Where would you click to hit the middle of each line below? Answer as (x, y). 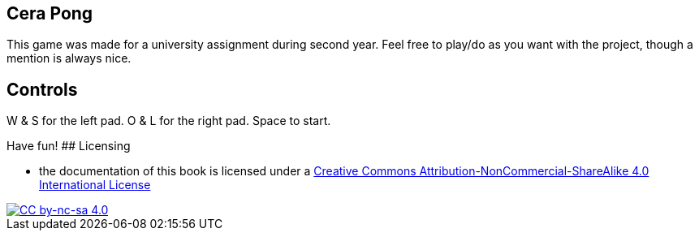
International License (95, 185)
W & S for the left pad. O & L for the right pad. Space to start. (169, 121)
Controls (42, 89)
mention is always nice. (69, 58)
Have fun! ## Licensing (69, 146)
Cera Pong (50, 13)
